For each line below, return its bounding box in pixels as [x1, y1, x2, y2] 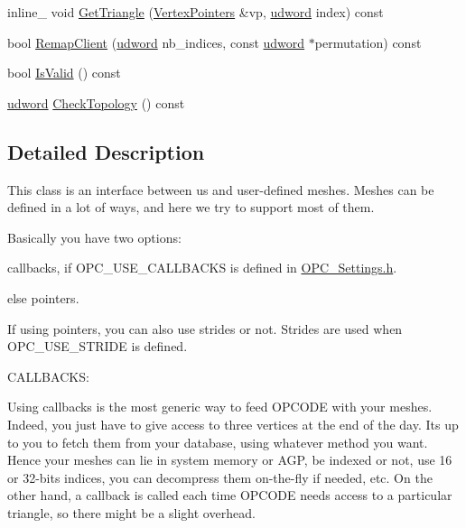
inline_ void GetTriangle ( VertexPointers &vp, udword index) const [7, 3, 384, 21]
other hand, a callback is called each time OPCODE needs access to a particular [7, 486, 452, 505]
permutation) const [314, 32, 422, 51]
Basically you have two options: [7, 227, 182, 246]
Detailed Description [7, 137, 205, 165]
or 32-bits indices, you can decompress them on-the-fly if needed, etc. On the [7, 468, 433, 486]
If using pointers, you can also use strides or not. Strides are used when [7, 319, 403, 338]
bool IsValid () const [7, 63, 121, 82]
